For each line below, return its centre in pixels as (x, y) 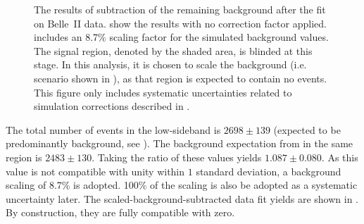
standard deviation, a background (269, 171)
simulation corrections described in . (112, 106)
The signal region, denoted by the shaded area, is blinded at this (173, 50)
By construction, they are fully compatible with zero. (120, 212)
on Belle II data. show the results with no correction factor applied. (180, 23)
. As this (340, 157)
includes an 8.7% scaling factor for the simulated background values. (181, 37)
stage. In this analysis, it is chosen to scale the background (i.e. (170, 64)
